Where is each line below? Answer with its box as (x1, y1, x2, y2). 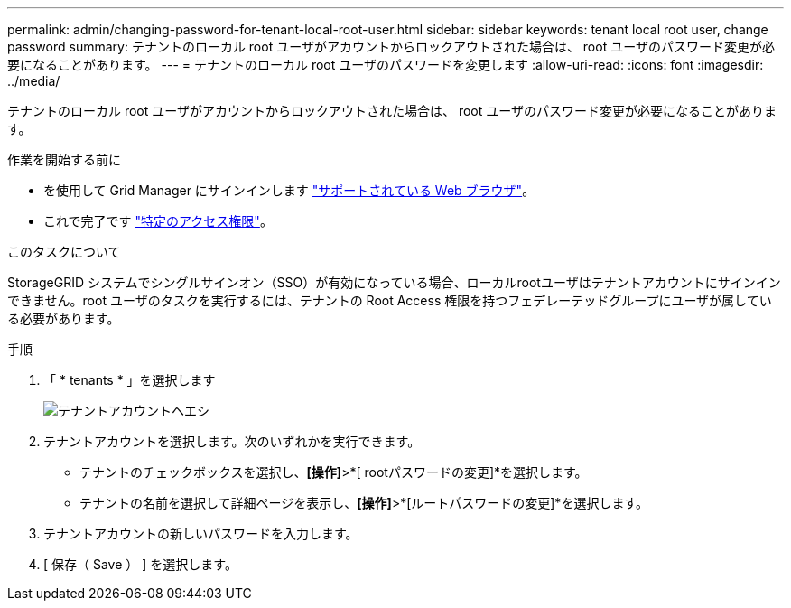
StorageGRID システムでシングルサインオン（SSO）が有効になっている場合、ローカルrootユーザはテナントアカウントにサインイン (7, 275, 781, 290)
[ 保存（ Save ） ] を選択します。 (43, 557, 237, 572)
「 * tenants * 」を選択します (43, 372, 216, 388)
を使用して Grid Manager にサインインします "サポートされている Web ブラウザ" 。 (43, 182, 535, 198)
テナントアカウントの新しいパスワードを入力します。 (43, 526, 358, 541)
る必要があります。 (7, 311, 120, 326)
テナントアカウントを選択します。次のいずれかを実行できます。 (43, 434, 421, 449)
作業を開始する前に (7, 152, 121, 167)
